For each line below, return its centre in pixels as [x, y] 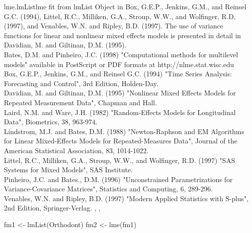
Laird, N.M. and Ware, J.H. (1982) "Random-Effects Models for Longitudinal [120, 112]
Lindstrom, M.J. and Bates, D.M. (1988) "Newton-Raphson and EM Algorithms [124, 131]
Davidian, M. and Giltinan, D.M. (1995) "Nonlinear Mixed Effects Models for [120, 93]
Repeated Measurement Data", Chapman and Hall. [80, 102]
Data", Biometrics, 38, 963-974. [51, 122]
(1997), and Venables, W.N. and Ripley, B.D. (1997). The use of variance [114, 26]
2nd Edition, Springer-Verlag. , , [52, 208]
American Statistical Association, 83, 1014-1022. [76, 150]
